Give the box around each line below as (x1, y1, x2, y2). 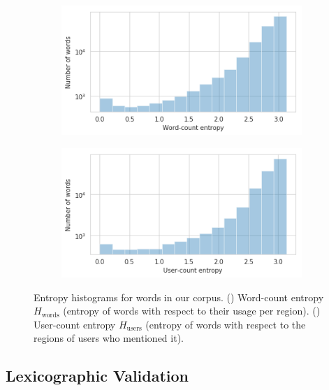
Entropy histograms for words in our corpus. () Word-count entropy (34, 289, 324, 304)
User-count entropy (34, 317, 116, 331)
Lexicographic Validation (6, 365, 189, 387)
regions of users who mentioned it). (34, 331, 184, 345)
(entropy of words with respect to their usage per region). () (63, 303, 321, 318)
